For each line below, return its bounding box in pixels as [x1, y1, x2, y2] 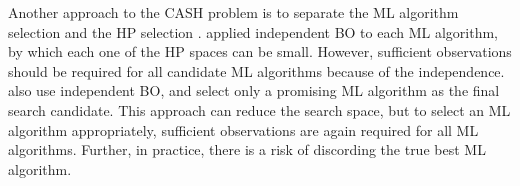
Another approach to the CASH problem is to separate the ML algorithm [8, 2, 459, 22]
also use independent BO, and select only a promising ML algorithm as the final [8, 80, 500, 101]
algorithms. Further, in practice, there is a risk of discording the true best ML [8, 139, 486, 160]
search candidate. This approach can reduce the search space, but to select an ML [8, 99, 511, 120]
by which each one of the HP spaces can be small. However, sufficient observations [8, 41, 512, 62]
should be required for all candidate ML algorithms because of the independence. [8, 60, 505, 81]
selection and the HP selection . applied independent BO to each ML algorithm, [8, 21, 499, 42]
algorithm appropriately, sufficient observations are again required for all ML [8, 119, 479, 140]
